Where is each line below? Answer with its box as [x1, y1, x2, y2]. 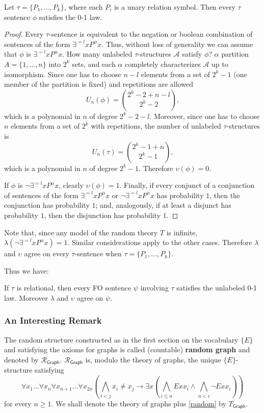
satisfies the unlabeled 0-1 [176, 282, 257, 293]
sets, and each [72, 58, 116, 69]
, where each [64, 2, 103, 12]
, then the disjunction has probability [44, 209, 161, 220]
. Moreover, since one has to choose [149, 110, 260, 121]
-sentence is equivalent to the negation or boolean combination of [48, 29, 253, 39]
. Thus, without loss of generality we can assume [101, 38, 253, 49]
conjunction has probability [4, 200, 90, 210]
